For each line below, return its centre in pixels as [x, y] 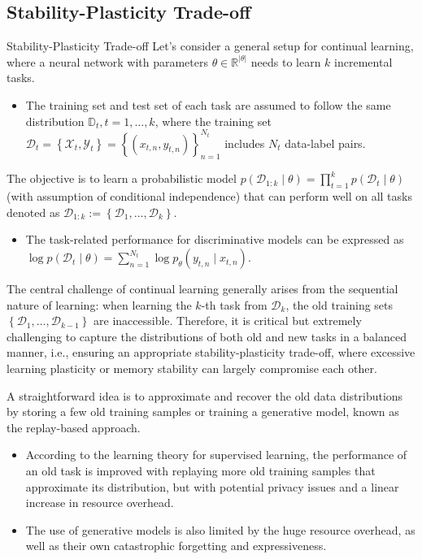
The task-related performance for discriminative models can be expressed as [215, 239]
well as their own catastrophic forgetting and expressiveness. [176, 546]
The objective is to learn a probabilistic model [122, 178]
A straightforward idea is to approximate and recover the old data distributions [205, 395]
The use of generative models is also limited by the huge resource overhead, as [220, 529]
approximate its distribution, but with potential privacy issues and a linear [212, 486]
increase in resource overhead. [100, 503]
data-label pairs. [325, 143]
